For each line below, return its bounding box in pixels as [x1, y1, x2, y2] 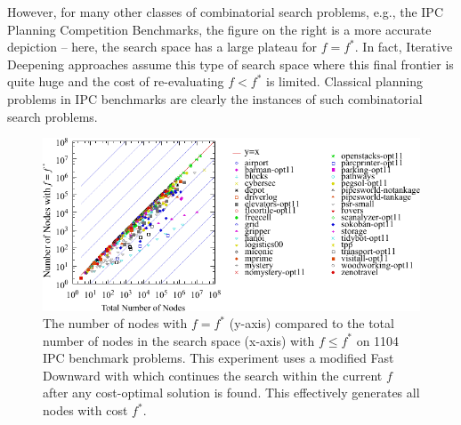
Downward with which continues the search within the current [43, 365, 383, 384]
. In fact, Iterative [354, 37, 453, 56]
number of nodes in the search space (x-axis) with [43, 331, 315, 349]
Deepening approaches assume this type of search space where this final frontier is [7, 54, 454, 73]
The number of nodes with [43, 314, 188, 333]
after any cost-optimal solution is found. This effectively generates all [43, 383, 420, 402]
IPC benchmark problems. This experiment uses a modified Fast [43, 349, 394, 367]
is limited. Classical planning [265, 72, 424, 91]
